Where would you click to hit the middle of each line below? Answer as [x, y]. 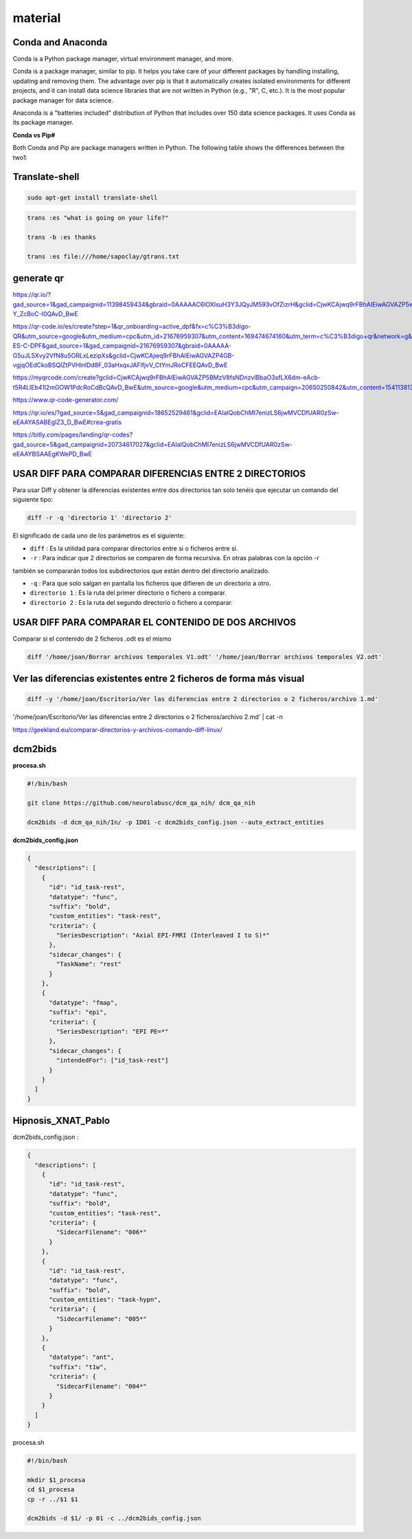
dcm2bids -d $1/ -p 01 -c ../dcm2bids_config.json [114, 1518]
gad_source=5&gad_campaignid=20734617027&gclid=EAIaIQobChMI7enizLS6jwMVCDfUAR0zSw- [153, 444]
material [37, 18]
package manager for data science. [63, 100]
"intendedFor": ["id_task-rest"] [112, 1061]
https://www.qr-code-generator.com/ [66, 400]
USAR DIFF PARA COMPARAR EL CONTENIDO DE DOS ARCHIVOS [154, 622]
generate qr [38, 278]
